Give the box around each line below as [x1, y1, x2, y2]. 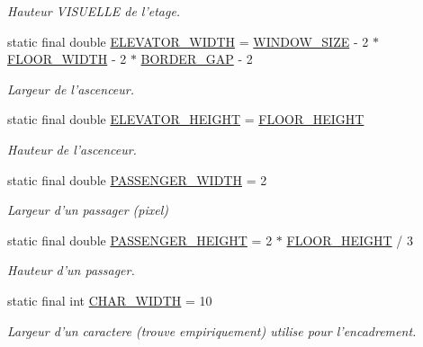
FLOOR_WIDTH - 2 [7, 49, 127, 68]
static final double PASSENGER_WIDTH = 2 [7, 170, 267, 189]
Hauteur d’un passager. [7, 261, 135, 280]
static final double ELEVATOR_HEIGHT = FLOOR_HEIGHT [7, 110, 364, 129]
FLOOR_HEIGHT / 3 [286, 230, 413, 249]
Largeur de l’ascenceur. [7, 79, 135, 98]
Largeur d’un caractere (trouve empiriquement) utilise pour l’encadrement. [7, 321, 417, 340]
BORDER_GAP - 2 [140, 49, 253, 68]
